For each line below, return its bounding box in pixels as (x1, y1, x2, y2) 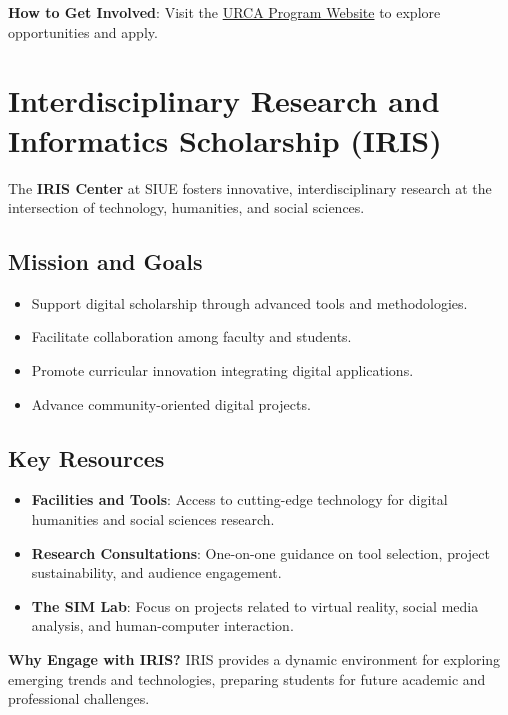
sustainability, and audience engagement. (31, 562, 282, 583)
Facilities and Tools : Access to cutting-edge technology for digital (31, 489, 448, 510)
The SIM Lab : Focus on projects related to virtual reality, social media (31, 595, 479, 616)
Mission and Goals (8, 246, 203, 277)
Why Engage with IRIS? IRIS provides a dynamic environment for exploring (8, 649, 501, 670)
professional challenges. (8, 688, 150, 709)
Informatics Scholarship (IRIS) (8, 119, 442, 160)
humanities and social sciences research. (31, 509, 275, 530)
